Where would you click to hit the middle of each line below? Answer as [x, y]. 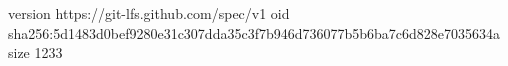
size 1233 [35, 52]
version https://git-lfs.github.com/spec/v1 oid [149, 13]
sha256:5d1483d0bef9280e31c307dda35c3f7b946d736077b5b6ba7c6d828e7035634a [254, 32]
